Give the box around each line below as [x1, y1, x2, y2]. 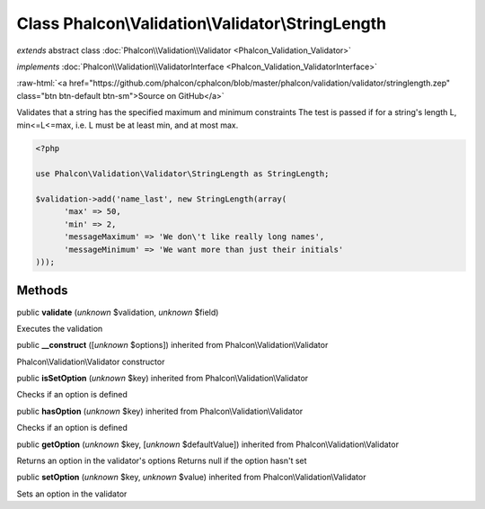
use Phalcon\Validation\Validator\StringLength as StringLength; [35, 169, 330, 179]
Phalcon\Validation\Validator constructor [16, 356, 165, 367]
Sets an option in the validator [16, 488, 128, 499]
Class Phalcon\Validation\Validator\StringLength [16, 13, 387, 33]
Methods [16, 283, 68, 299]
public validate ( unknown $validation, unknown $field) [16, 307, 219, 317]
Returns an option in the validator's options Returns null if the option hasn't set [16, 455, 307, 467]
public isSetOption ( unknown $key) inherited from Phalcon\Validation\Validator [16, 373, 309, 384]
